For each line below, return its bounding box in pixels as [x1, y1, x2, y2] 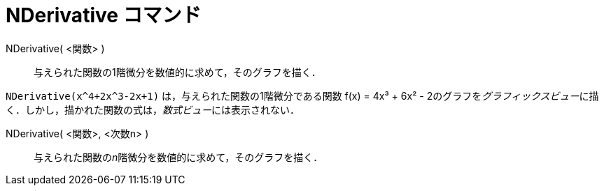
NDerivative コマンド [6, 3, 202, 27]
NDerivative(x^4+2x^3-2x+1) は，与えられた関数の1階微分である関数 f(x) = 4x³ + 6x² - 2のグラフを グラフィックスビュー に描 [6, 89, 599, 102]
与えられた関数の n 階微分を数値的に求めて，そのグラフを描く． [34, 151, 323, 163]
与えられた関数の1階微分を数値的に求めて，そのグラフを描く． [34, 66, 321, 78]
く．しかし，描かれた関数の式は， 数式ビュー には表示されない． [6, 103, 300, 116]
